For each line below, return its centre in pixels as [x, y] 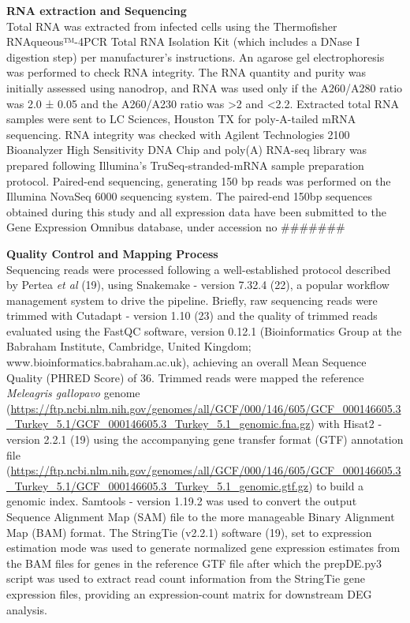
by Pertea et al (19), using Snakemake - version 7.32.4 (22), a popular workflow [198, 285]
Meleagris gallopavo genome [73, 393]
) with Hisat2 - [346, 424]
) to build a [336, 485]
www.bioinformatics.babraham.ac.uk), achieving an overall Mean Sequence [186, 362]
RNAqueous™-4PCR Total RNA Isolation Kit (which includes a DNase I [183, 41]
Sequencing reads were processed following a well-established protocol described [199, 269]
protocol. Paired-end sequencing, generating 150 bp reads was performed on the [199, 180]
